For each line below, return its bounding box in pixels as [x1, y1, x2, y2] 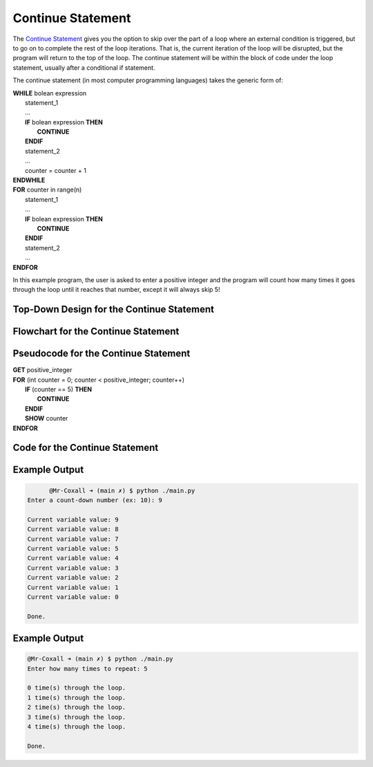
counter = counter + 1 [25, 166, 86, 174]
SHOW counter [25, 414, 68, 423]
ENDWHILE [12, 176, 46, 185]
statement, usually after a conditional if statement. [12, 63, 155, 72]
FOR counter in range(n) [12, 185, 82, 194]
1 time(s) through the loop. [27, 694, 126, 701]
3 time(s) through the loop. [27, 713, 126, 721]
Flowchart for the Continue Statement [12, 326, 180, 338]
